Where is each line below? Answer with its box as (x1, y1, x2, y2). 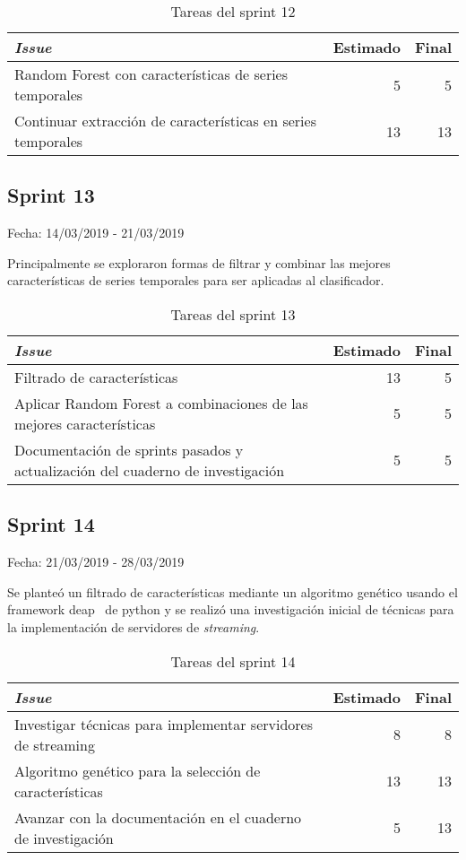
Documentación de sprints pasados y (14, 439, 244, 460)
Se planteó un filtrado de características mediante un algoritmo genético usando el (7, 582, 458, 601)
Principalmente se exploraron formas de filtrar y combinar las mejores (7, 253, 391, 272)
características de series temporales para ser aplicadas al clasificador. (7, 271, 384, 290)
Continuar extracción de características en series (14, 110, 316, 131)
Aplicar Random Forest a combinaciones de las (14, 392, 308, 413)
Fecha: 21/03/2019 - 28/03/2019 (7, 552, 185, 571)
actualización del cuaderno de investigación (14, 459, 285, 481)
